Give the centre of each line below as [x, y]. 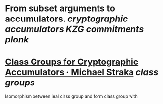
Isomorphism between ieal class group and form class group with [71, 96]
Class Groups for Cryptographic [72, 62]
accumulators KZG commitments [75, 29]
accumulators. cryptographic [66, 19]
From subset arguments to [60, 9]
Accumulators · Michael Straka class [82, 73]
